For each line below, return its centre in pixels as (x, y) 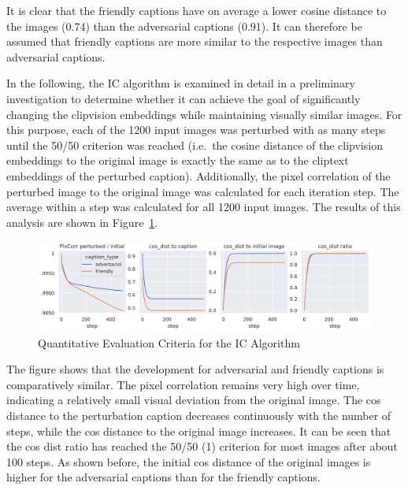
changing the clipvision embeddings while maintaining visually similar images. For (204, 114)
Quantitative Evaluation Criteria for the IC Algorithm (169, 342)
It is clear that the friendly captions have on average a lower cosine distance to (197, 10)
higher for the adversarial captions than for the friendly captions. (163, 477)
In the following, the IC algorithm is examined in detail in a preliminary (181, 83)
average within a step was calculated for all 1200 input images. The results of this (204, 207)
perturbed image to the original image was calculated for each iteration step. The (203, 191)
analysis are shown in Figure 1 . (82, 222)
